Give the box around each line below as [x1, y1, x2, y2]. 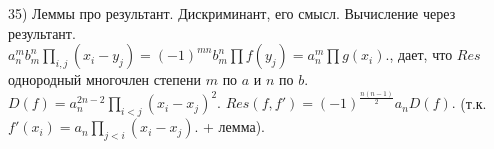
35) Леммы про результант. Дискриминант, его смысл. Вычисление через [8, 3, 456, 23]
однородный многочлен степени [8, 69, 201, 90]
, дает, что [389, 44, 453, 65]
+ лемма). [203, 116, 265, 137]
